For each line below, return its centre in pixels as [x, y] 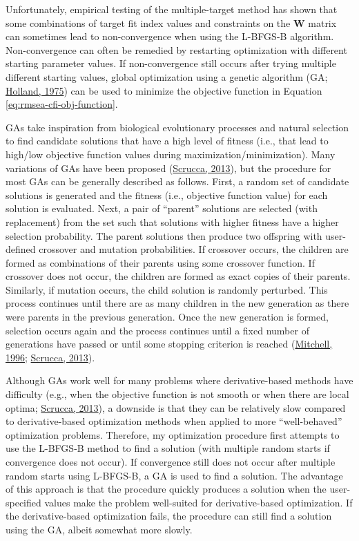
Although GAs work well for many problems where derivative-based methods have [179, 380]
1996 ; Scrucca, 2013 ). [50, 357]
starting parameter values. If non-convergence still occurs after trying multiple [171, 63]
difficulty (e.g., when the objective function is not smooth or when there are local [177, 394]
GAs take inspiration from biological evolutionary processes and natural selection [177, 127]
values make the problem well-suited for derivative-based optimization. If [198, 502]
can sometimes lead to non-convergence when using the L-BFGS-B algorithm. [170, 36]
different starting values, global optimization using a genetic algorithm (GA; [167, 76]
